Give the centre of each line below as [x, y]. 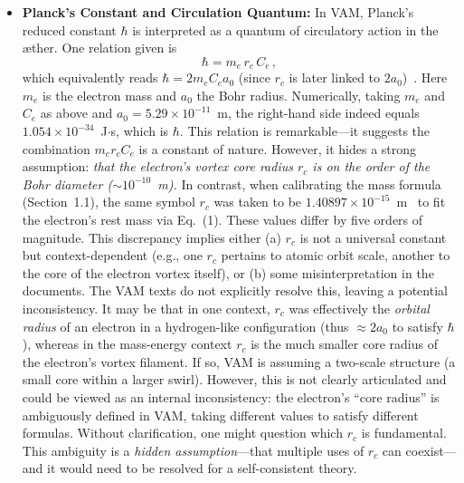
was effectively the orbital [359, 308]
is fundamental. [404, 433]
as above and [76, 113]
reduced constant [69, 29]
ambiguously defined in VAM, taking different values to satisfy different [220, 415]
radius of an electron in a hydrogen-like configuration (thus [185, 326]
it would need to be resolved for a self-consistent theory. [202, 468]
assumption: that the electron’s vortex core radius [157, 166]
